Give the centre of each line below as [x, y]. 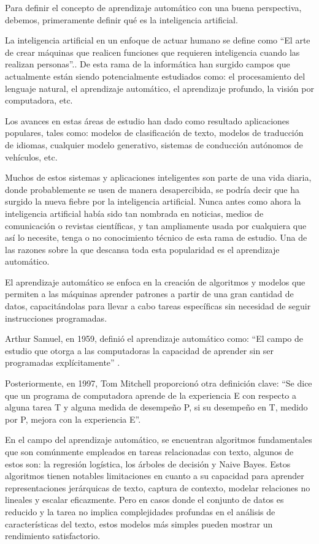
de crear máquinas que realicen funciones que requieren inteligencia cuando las [152, 52]
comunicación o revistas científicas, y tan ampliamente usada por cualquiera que [156, 225]
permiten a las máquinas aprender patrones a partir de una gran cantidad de [149, 294]
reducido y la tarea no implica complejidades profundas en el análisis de [140, 511]
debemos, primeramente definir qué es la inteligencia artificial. [121, 19]
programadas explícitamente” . [63, 362]
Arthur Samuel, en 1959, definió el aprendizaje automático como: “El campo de [154, 338]
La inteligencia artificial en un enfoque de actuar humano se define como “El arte [158, 40]
